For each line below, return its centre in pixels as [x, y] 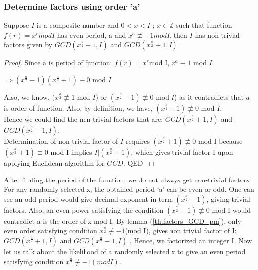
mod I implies [71, 152]
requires [137, 141]
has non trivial [217, 35]
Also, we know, [27, 97]
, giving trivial [228, 199]
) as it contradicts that [209, 97]
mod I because [220, 141]
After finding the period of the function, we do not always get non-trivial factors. [128, 179]
